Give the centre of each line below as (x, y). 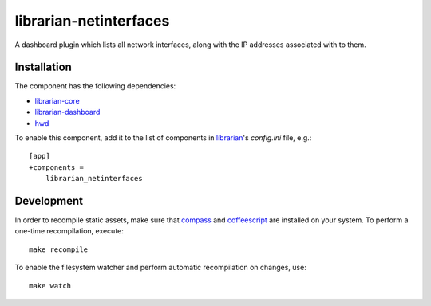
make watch (50, 286)
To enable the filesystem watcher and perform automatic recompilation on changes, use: (160, 268)
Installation (43, 67)
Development (49, 201)
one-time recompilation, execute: (69, 231)
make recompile (59, 249)
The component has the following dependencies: (95, 86)
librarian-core (57, 100)
